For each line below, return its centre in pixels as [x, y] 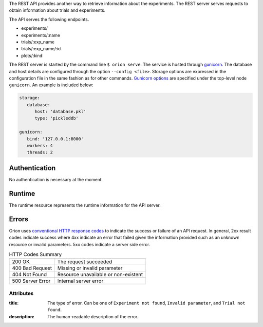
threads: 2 [40, 153]
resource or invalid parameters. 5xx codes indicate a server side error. [80, 244]
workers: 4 [40, 146]
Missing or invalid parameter [90, 268]
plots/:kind [32, 56]
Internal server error [80, 281]
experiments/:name [41, 35]
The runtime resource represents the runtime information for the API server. [85, 205]
